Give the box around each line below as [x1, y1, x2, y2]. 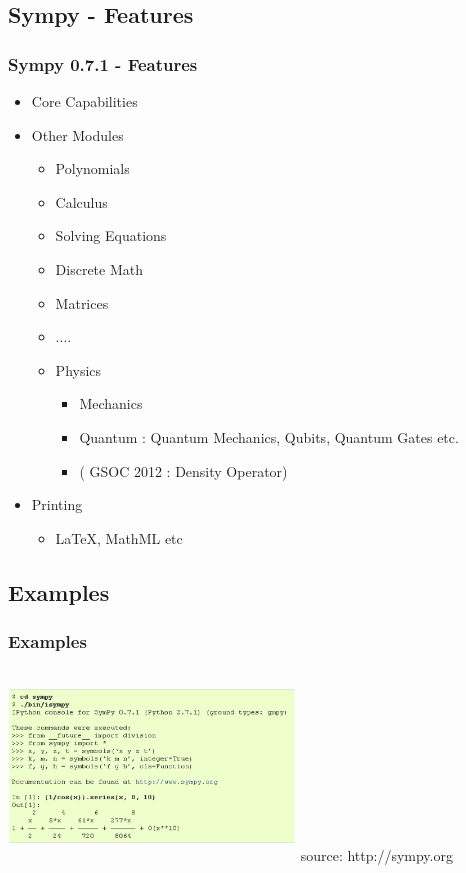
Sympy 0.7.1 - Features [8, 51, 198, 76]
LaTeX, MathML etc [55, 527, 183, 548]
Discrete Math [55, 258, 144, 279]
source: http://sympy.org [300, 845, 453, 866]
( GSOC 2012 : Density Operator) [79, 460, 288, 481]
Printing [31, 494, 83, 515]
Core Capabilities [31, 91, 138, 111]
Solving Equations [55, 225, 167, 246]
